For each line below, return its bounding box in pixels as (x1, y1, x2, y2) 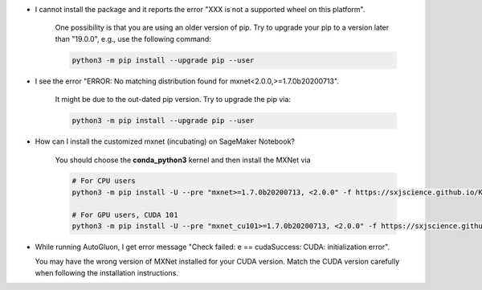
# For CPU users (71, 177, 137, 186)
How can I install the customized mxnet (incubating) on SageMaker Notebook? (35, 137, 295, 146)
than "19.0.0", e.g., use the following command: (55, 34, 212, 43)
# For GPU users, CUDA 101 (71, 210, 178, 219)
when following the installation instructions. (35, 268, 178, 277)
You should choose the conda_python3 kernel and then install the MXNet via (55, 155, 311, 165)
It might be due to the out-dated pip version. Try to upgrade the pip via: (55, 95, 291, 104)
